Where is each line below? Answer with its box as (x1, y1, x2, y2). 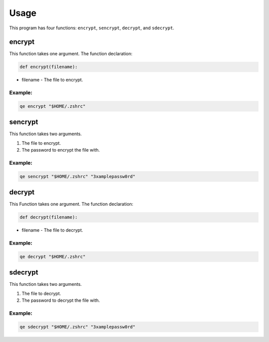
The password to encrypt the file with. (21, 147, 100, 153)
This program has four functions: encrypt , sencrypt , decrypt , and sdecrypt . (9, 25, 174, 31)
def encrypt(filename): (19, 64, 78, 70)
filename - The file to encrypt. (21, 77, 83, 83)
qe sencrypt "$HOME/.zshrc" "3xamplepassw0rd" (19, 173, 135, 179)
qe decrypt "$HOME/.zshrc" (19, 254, 86, 259)
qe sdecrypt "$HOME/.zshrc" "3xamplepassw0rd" (19, 324, 135, 330)
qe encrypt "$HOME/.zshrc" (19, 103, 86, 109)
